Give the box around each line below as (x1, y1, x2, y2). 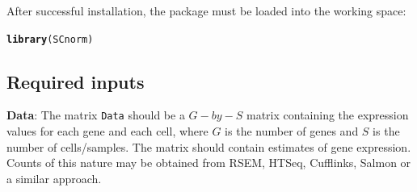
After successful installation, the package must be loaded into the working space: (6, 2, 406, 19)
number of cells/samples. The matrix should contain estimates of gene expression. (6, 138, 411, 155)
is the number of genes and (225, 123, 359, 140)
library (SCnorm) (6, 33, 94, 45)
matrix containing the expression (246, 106, 409, 123)
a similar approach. (6, 169, 102, 186)
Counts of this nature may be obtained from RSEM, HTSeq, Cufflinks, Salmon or (6, 154, 411, 171)
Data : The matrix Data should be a (6, 106, 185, 123)
